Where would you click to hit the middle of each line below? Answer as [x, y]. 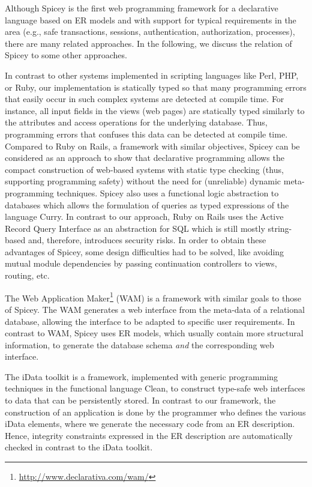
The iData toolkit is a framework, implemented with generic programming [142, 376]
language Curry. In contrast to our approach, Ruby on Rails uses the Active [144, 216]
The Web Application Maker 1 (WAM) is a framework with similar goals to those [153, 297]
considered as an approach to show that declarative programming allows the [145, 158]
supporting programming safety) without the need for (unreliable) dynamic [143, 181]
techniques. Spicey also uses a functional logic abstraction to [168, 192]
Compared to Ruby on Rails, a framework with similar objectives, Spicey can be [152, 146]
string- [280, 228]
